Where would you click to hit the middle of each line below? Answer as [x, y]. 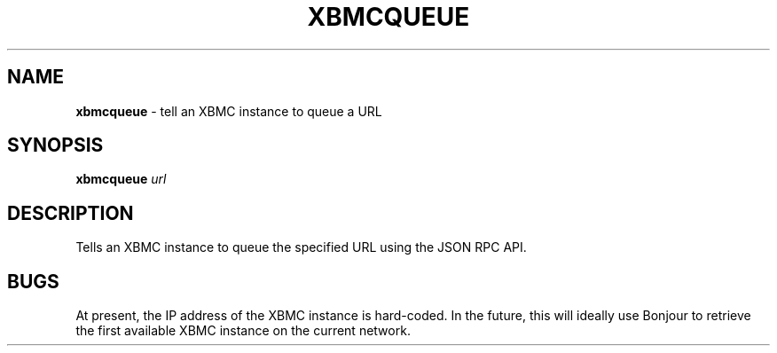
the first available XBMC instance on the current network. [243, 331]
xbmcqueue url [121, 179]
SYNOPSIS [55, 145]
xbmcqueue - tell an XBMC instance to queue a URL [229, 111]
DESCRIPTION [71, 213]
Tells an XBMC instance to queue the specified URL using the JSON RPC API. [301, 247]
